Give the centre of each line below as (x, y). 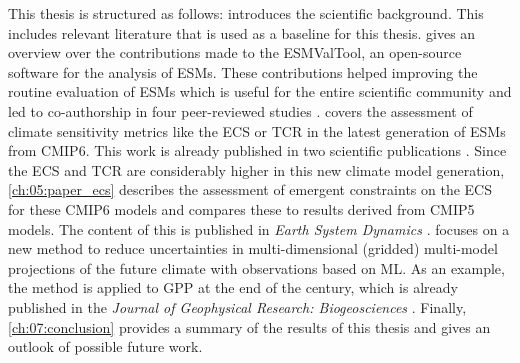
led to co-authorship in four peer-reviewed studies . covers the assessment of (240, 110)
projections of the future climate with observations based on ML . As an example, (256, 267)
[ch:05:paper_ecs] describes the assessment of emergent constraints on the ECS (250, 189)
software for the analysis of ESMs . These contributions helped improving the (243, 71)
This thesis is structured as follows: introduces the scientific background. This (246, 13)
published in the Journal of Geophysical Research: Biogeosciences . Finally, (237, 306)
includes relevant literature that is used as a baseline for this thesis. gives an (242, 32)
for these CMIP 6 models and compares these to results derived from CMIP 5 (241, 208)
